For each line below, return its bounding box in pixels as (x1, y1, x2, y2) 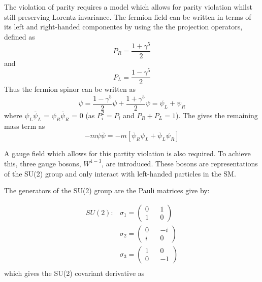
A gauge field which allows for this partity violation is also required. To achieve (4, 148, 251, 159)
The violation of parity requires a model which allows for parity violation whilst (4, 2, 252, 12)
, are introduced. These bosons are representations (102, 158, 258, 168)
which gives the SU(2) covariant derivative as (4, 267, 145, 278)
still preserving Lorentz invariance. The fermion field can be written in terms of (4, 11, 251, 22)
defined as (4, 31, 35, 42)
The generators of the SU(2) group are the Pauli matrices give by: (4, 185, 210, 196)
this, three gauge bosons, (4, 158, 81, 168)
